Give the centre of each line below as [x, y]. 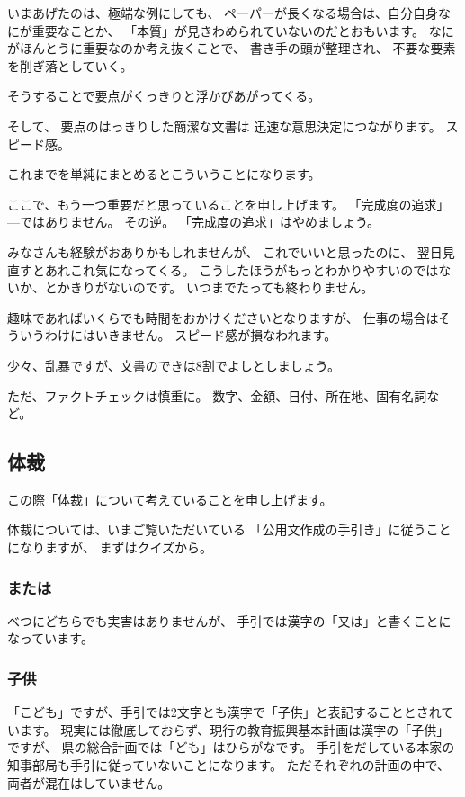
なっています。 [50, 638]
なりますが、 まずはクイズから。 [116, 547]
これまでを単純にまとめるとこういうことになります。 [164, 174]
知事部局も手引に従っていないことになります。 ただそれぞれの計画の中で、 [228, 765]
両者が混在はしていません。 [89, 782]
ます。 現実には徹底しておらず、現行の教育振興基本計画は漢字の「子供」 [234, 729]
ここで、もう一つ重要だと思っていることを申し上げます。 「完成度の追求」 [228, 204]
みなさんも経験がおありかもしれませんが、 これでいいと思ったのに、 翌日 [225, 251]
